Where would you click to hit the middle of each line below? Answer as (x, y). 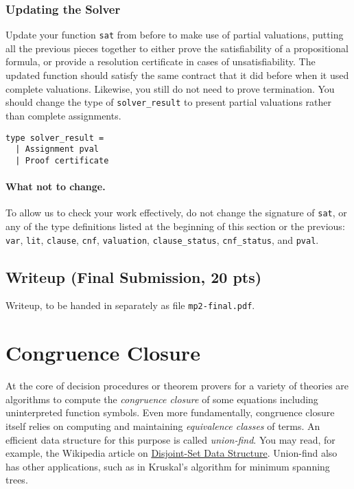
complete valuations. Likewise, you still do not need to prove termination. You (170, 88)
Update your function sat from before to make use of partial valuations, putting (175, 35)
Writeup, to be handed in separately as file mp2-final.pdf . (130, 305)
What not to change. (56, 186)
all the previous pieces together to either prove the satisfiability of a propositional (177, 48)
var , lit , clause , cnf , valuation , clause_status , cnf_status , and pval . (162, 239)
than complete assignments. (63, 115)
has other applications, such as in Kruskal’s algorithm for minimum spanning (168, 466)
